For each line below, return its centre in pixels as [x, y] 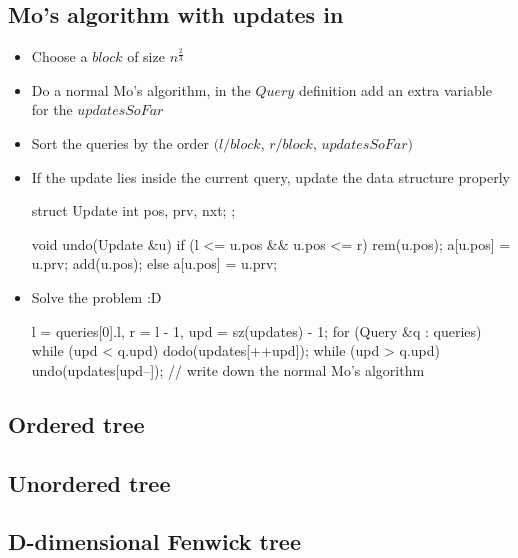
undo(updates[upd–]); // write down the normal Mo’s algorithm [228, 369]
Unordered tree [89, 482]
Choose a [59, 56]
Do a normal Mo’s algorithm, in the [141, 89]
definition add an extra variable [395, 89]
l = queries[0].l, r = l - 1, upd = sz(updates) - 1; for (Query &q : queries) [256, 330]
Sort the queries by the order [120, 142]
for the [52, 109]
